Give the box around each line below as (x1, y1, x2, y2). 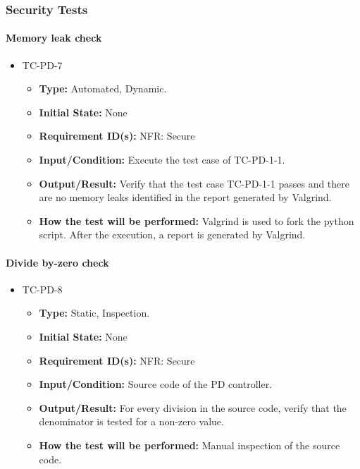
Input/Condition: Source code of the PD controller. (39, 377, 273, 391)
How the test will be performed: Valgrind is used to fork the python (39, 213, 354, 228)
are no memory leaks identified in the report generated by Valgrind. (39, 190, 332, 205)
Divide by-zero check (6, 255, 109, 269)
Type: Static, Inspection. (39, 305, 150, 320)
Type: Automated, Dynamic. (39, 81, 167, 96)
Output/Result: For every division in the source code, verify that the (39, 400, 347, 415)
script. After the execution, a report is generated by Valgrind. (39, 227, 306, 242)
